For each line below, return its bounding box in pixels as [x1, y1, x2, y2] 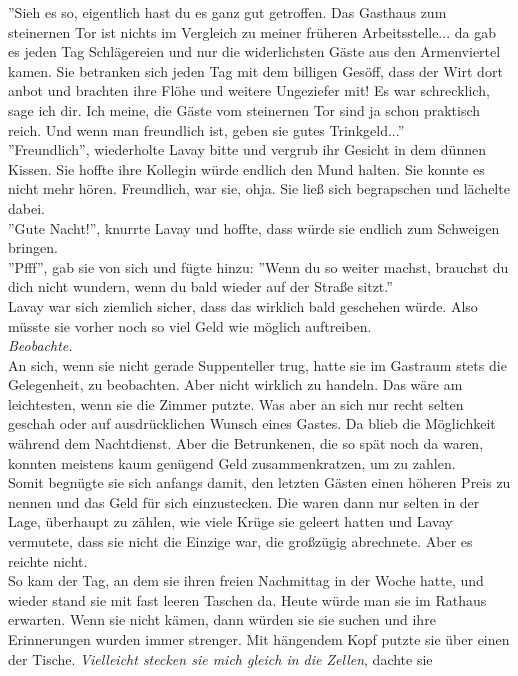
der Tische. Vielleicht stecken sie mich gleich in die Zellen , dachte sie [8, 648, 433, 669]
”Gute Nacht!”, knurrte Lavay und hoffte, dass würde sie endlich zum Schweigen [8, 217, 500, 238]
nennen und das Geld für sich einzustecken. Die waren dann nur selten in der [8, 491, 480, 512]
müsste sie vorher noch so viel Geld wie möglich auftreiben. [8, 315, 372, 336]
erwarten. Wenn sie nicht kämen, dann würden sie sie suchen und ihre [8, 609, 436, 630]
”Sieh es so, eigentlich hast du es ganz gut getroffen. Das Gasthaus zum [8, 2, 447, 22]
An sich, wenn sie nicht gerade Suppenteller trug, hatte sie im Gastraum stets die [8, 354, 507, 375]
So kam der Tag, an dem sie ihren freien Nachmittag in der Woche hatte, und [8, 570, 484, 591]
